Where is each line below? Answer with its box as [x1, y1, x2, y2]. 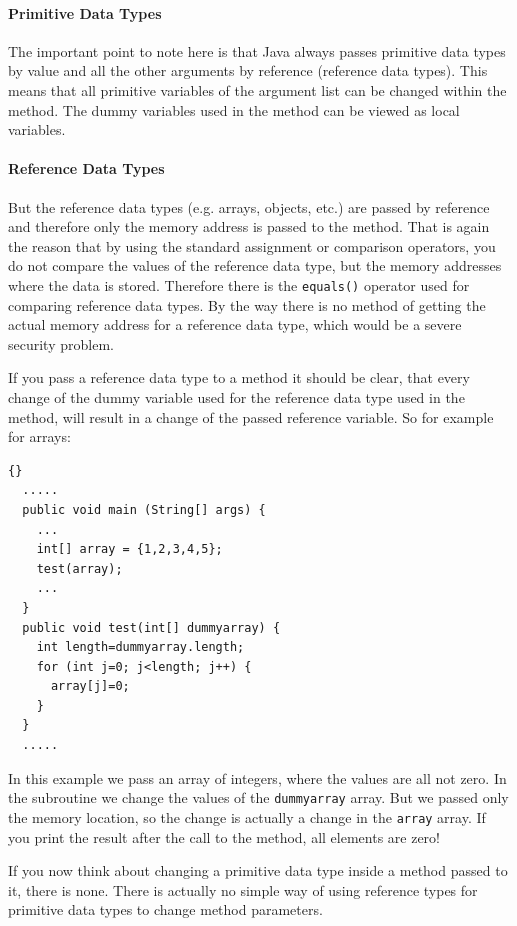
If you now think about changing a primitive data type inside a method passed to [8, 860, 508, 881]
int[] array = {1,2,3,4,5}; [36, 542, 223, 557]
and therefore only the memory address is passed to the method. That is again [8, 216, 490, 237]
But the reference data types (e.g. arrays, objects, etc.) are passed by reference [8, 196, 490, 217]
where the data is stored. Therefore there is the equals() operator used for [8, 274, 470, 295]
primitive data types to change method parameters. [8, 899, 323, 920]
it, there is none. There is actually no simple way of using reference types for [8, 879, 478, 900]
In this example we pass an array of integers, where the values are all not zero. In [8, 767, 507, 788]
